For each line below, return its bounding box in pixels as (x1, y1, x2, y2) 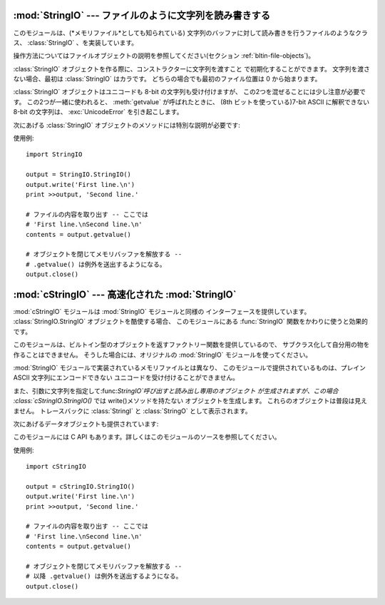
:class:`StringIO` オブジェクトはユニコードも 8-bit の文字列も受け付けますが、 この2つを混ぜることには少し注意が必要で (13, 88, 366, 96)
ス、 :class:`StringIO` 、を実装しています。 (13, 38, 138, 46)
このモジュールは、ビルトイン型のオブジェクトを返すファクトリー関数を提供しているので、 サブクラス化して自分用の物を (13, 340, 370, 349)
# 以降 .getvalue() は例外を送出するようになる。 (26, 572, 183, 581)
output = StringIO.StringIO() (26, 171, 132, 178)
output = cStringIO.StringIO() (26, 482, 135, 490)
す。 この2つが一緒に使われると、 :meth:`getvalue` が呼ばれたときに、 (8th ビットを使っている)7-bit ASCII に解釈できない (13, 97, 370, 106)
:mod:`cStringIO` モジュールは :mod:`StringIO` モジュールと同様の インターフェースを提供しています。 (13, 307, 311, 316)
